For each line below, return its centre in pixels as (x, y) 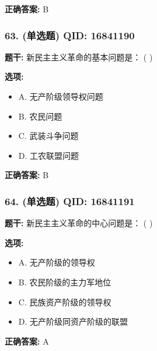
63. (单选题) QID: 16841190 (70, 35)
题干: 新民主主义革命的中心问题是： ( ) (79, 223)
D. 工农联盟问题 (49, 155)
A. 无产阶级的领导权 (57, 262)
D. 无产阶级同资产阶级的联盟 (73, 321)
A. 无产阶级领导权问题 (61, 96)
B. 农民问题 (40, 116)
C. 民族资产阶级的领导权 (65, 301)
